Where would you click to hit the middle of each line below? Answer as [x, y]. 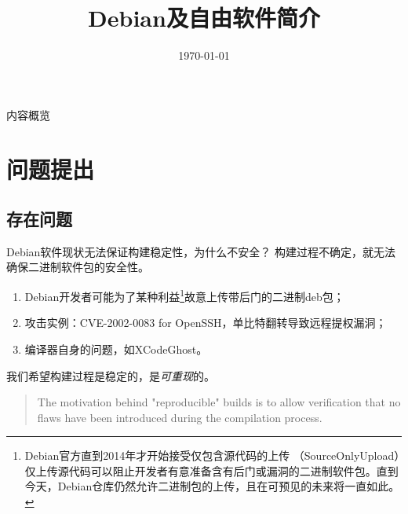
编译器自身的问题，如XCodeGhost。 [116, 349]
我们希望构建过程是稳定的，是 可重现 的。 [111, 375]
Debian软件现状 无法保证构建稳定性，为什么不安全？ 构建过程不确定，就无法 [201, 251]
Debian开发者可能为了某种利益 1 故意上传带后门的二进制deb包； [184, 295]
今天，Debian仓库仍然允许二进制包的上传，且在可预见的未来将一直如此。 [212, 486]
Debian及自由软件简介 [204, 18]
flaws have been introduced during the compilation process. [180, 417]
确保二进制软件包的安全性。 [78, 267]
